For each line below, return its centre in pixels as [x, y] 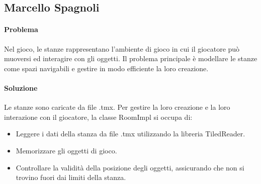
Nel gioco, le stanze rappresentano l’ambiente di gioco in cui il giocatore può [122, 48]
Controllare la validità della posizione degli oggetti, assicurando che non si [130, 167]
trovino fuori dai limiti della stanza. [71, 177]
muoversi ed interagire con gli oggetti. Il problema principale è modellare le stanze [131, 58]
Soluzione [21, 87]
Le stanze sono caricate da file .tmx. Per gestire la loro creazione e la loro [117, 107]
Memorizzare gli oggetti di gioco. [66, 150]
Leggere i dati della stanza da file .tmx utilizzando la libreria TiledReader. [130, 134]
